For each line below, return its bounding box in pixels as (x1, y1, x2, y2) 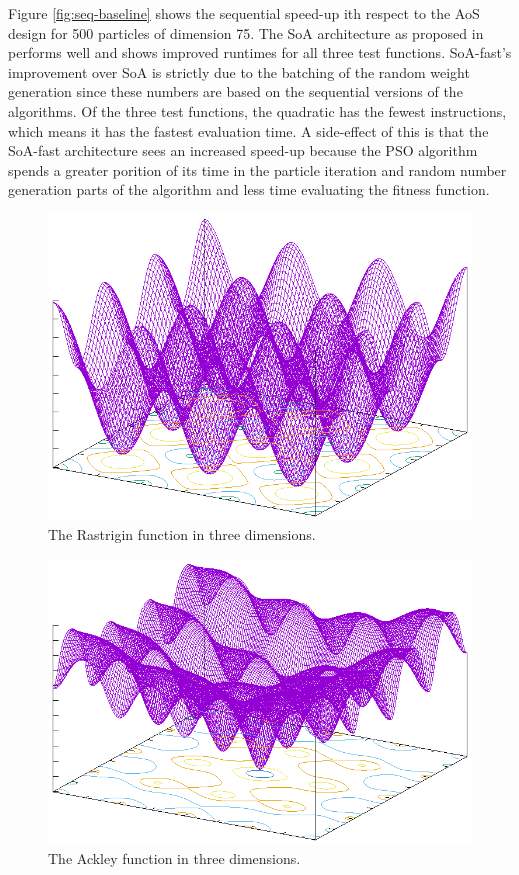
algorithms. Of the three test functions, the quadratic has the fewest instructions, (8, 100, 507, 121)
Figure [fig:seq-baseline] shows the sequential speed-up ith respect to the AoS (8, 3, 480, 23)
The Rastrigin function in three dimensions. (48, 524, 316, 545)
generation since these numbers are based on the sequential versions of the (8, 81, 463, 102)
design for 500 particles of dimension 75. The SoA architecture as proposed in (8, 22, 484, 43)
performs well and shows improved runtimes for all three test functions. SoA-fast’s (8, 42, 512, 63)
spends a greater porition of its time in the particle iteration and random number (8, 159, 507, 180)
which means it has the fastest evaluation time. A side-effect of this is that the (8, 120, 489, 141)
